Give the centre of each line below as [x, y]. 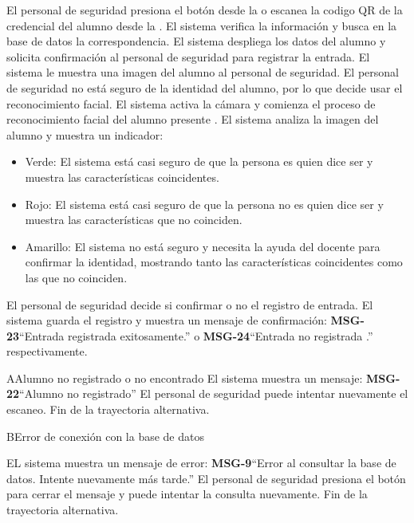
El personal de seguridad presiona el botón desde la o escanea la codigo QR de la [205, 10]
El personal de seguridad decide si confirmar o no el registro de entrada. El [190, 304]
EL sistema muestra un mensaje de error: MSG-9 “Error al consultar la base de [201, 463]
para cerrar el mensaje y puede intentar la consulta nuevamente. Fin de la [187, 494]
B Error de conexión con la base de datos [105, 436]
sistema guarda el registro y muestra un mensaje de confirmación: [167, 320]
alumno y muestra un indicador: [85, 134]
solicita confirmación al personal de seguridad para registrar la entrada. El [188, 56]
